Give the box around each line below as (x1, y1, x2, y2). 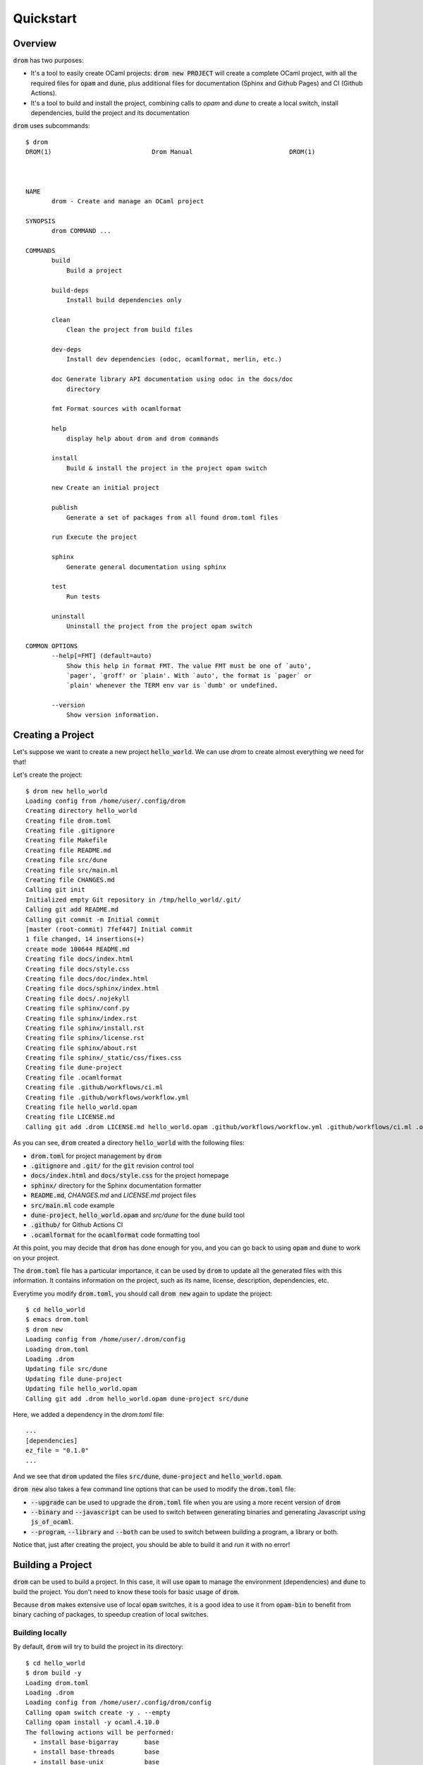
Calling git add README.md (25, 906, 119, 914)
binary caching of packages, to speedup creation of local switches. (13, 1610, 209, 1619)
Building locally (13, 1628, 67, 1638)
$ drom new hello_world (25, 787, 108, 795)
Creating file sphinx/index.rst (25, 1014, 137, 1022)
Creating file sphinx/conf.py (25, 1005, 130, 1012)
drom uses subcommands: (13, 121, 91, 130)
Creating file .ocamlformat (25, 1073, 123, 1082)
